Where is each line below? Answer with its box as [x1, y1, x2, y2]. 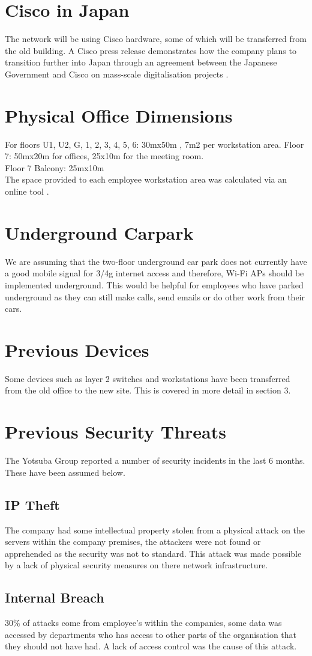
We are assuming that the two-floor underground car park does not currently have [5, 255, 307, 267]
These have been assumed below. [5, 466, 125, 478]
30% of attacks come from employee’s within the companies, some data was [5, 616, 282, 629]
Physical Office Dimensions [5, 103, 233, 127]
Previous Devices [5, 337, 149, 362]
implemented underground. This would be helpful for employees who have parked [5, 278, 304, 291]
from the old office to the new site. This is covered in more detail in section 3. [5, 384, 291, 396]
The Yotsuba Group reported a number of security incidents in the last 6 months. [5, 454, 305, 467]
